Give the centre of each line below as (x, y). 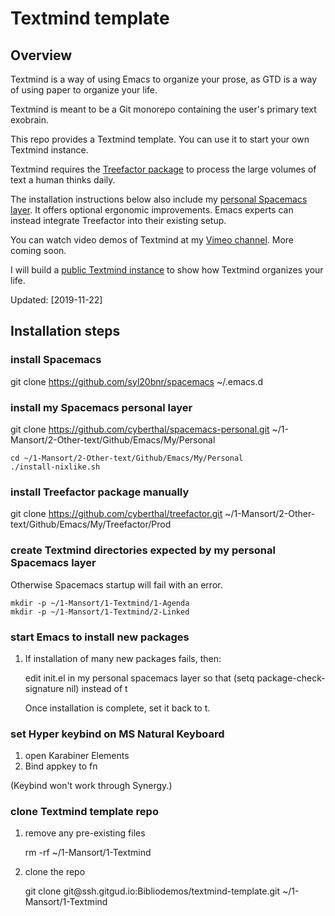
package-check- (291, 678)
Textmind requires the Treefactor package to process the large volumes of (163, 169)
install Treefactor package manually (100, 492)
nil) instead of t (97, 688)
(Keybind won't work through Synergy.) (91, 786)
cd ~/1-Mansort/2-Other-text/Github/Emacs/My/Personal (127, 458)
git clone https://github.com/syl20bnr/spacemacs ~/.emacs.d (137, 381)
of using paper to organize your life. (84, 90)
